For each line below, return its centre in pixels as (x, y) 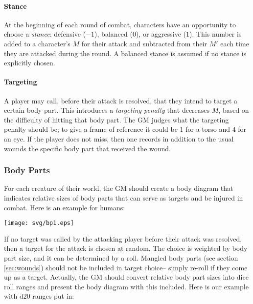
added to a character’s (37, 43)
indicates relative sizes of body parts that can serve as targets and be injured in (124, 197)
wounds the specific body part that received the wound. (87, 148)
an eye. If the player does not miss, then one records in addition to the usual (119, 138)
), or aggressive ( (161, 34)
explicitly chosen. (30, 63)
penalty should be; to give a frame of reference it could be (91, 129)
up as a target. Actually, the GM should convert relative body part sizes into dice (126, 277)
